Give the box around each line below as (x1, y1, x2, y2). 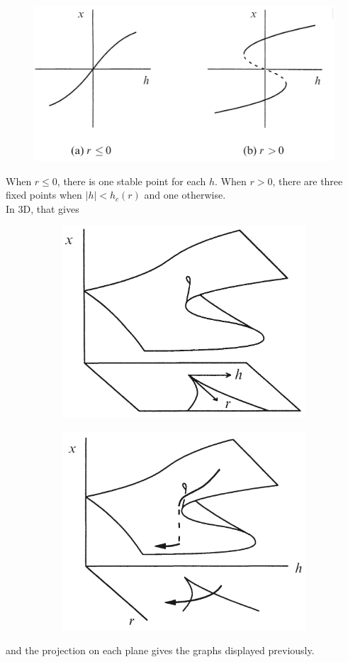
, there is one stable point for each (57, 173, 206, 188)
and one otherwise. (144, 187, 226, 202)
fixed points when (6, 187, 82, 202)
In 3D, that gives (6, 201, 79, 216)
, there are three (272, 173, 343, 188)
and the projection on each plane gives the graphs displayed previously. (6, 643, 315, 658)
